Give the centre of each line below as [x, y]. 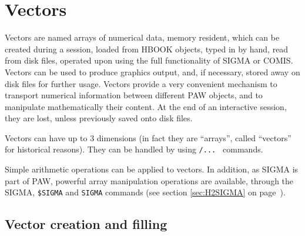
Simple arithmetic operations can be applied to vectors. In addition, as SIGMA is [152, 169]
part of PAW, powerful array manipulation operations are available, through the [149, 180]
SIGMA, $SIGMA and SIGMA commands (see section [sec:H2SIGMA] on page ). [145, 192]
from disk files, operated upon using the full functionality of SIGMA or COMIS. [149, 60]
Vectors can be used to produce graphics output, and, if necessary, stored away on [152, 72]
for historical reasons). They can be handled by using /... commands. [134, 149]
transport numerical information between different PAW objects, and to [134, 95]
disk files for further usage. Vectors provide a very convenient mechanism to [141, 83]
